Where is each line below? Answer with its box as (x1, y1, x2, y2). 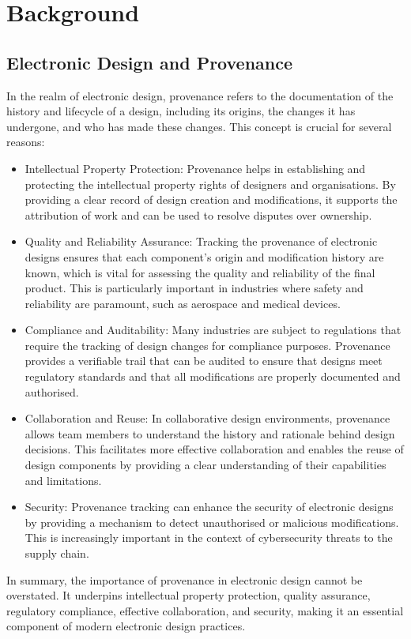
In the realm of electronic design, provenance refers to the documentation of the (6, 87, 394, 103)
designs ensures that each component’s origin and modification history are (25, 248, 384, 265)
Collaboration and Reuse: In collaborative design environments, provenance (25, 410, 390, 427)
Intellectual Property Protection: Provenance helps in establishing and (25, 160, 366, 176)
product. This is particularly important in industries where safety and (25, 280, 364, 296)
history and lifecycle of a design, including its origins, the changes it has (6, 103, 356, 119)
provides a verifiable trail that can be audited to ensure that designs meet (25, 352, 383, 369)
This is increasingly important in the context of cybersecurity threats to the (25, 529, 393, 546)
